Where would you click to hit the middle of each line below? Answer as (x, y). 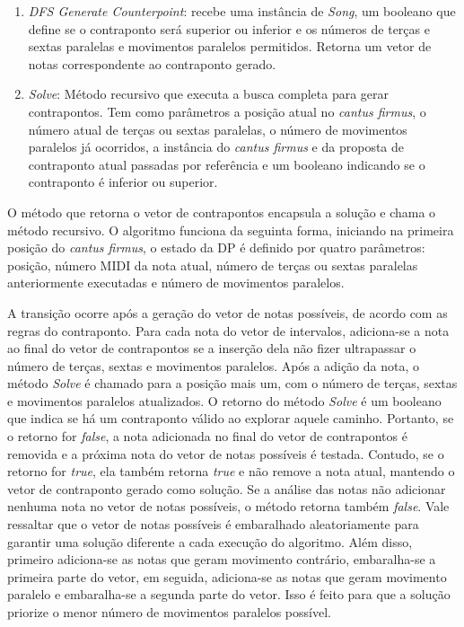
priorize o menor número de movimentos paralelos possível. (169, 612)
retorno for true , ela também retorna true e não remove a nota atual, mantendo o (231, 471)
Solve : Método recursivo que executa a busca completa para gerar (209, 94)
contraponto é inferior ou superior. (123, 182)
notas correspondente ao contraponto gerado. (152, 63)
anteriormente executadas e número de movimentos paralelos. (176, 283)
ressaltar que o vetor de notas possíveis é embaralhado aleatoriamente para (213, 524)
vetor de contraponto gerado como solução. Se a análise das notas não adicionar (227, 488)
